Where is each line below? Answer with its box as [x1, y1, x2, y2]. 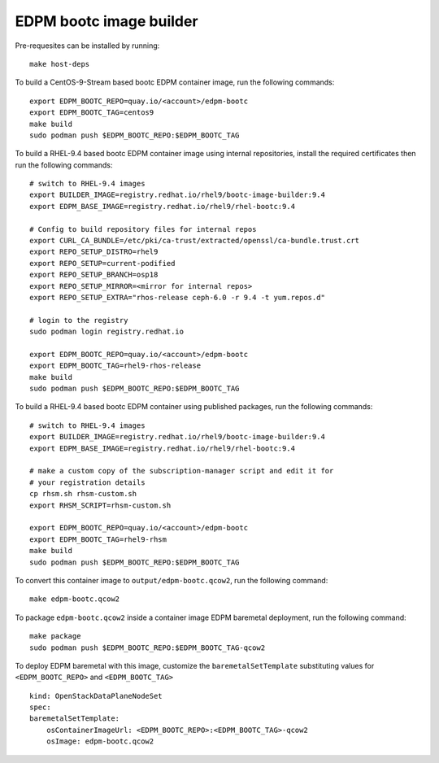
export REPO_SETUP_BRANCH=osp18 [29, 270, 159, 280]
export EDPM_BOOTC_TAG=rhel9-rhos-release [29, 361, 202, 370]
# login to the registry [29, 316, 128, 325]
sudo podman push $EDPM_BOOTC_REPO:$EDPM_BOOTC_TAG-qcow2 [29, 643, 266, 652]
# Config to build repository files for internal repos [29, 225, 257, 233]
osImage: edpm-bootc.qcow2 [46, 737, 154, 746]
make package [29, 631, 81, 641]
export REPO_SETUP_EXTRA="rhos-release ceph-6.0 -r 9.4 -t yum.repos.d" [29, 293, 325, 302]
